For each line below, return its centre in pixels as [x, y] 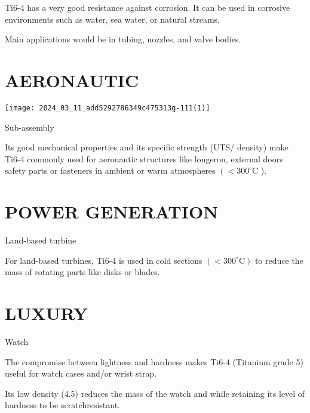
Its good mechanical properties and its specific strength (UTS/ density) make [147, 147]
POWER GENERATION [112, 212]
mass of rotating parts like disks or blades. [82, 272]
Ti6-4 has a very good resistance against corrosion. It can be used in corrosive [148, 7]
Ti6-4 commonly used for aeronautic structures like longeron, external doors [144, 158]
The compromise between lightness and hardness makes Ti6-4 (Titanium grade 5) [154, 361]
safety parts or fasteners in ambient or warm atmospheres [110, 170]
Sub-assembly [30, 127]
